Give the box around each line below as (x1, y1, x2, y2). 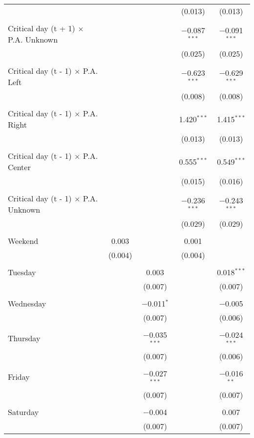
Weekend (8, 235, 39, 246)
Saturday (8, 406, 39, 417)
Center (8, 161, 31, 173)
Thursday (8, 332, 41, 344)
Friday (8, 371, 30, 383)
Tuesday (8, 266, 36, 278)
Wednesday (8, 298, 46, 309)
